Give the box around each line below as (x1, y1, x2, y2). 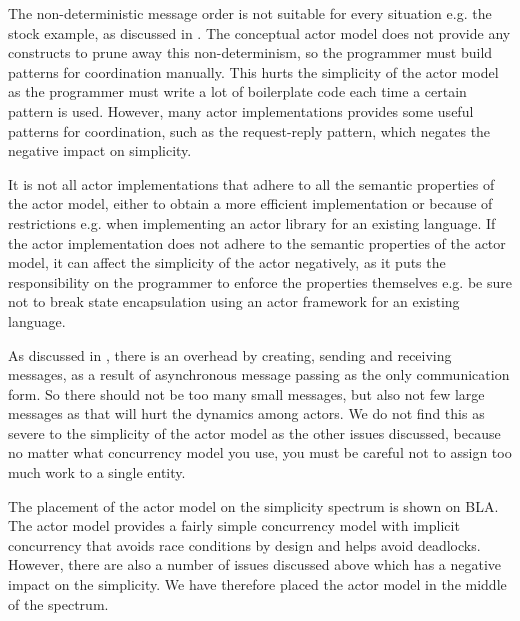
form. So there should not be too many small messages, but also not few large (8, 383, 485, 404)
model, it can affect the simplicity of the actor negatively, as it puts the (8, 252, 446, 273)
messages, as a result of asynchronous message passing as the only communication (8, 364, 510, 385)
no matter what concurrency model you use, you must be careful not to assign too (8, 442, 512, 463)
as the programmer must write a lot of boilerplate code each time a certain (8, 81, 467, 102)
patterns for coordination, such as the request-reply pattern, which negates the (8, 120, 491, 141)
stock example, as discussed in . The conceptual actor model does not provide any (8, 22, 511, 43)
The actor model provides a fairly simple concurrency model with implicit (8, 515, 460, 536)
